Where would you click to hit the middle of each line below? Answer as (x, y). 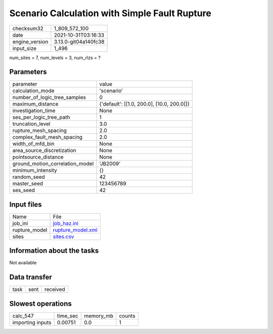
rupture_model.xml (75, 230)
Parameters (28, 72)
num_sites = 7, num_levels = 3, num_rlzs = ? (55, 58)
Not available (23, 263)
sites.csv (63, 236)
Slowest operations (40, 303)
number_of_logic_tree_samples (49, 98)
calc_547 (23, 316)
